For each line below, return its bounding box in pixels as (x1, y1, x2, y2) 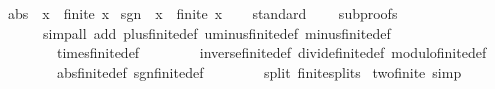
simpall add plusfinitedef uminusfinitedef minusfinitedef (42, 22, 391, 43)
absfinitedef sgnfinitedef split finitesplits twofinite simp (56, 61, 462, 82)
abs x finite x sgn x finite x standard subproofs (7, 3, 398, 23)
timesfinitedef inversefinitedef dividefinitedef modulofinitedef (56, 42, 487, 63)
